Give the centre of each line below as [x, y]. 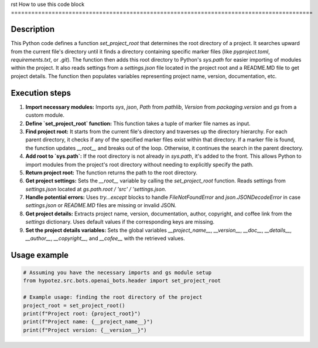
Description [33, 29]
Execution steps [41, 93]
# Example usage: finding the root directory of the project [113, 297]
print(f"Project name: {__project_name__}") [88, 322]
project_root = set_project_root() [74, 305]
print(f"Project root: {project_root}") [82, 313]
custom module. [45, 115]
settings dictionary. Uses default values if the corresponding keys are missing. [120, 222]
